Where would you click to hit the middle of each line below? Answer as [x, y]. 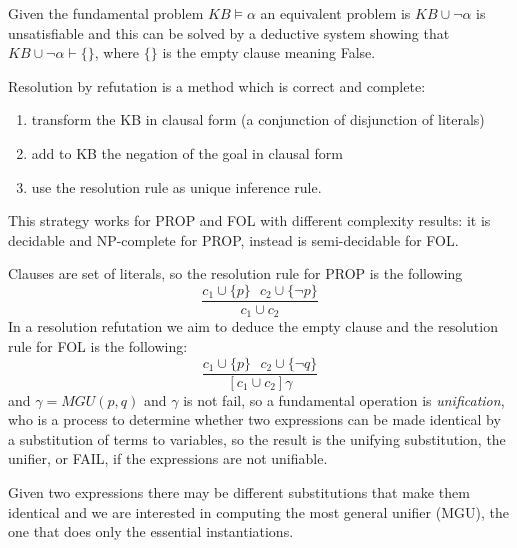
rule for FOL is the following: [98, 346]
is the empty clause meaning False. [269, 52]
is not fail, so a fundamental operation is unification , [344, 399]
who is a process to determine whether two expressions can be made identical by [254, 419]
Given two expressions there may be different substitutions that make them [239, 492]
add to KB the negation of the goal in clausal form [187, 152]
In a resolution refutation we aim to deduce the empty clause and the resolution [253, 326]
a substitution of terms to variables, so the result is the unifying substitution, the [257, 438]
